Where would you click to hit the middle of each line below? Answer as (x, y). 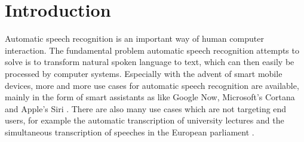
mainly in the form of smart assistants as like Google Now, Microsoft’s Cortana (150, 97)
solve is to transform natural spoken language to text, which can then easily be (150, 62)
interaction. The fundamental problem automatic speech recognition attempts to (152, 50)
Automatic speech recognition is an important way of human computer (134, 38)
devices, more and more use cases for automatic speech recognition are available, (152, 85)
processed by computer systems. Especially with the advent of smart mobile (144, 73)
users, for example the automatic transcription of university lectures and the (145, 120)
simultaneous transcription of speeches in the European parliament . (130, 132)
